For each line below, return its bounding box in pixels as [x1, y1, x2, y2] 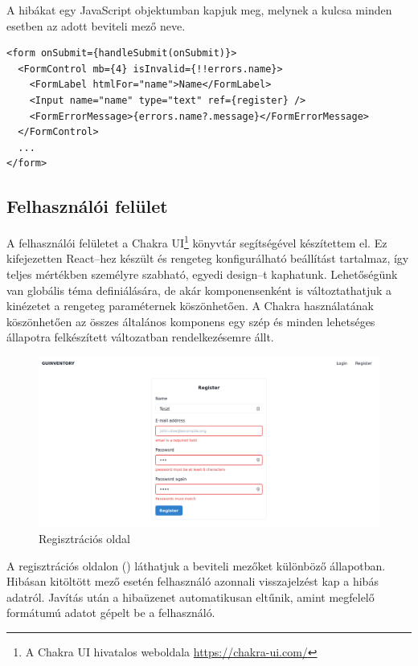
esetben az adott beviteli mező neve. [6, 17, 186, 34]
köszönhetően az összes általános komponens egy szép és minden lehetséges [6, 313, 375, 329]
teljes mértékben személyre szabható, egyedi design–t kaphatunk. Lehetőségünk [6, 265, 398, 282]
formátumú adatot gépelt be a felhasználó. [6, 604, 215, 621]
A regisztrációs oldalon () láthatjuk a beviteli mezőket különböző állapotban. [6, 557, 386, 574]
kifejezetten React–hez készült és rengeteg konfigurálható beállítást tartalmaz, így [6, 250, 409, 267]
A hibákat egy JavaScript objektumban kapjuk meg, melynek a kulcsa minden [6, 2, 392, 18]
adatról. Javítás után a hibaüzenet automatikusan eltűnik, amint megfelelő [6, 588, 375, 605]
